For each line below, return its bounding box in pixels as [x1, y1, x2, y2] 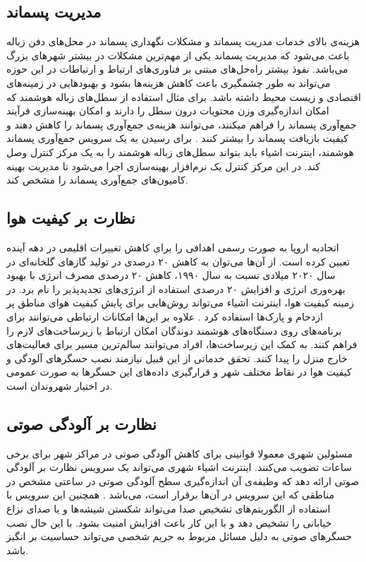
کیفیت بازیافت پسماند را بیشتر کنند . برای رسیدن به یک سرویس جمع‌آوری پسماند [6, 131, 348, 145]
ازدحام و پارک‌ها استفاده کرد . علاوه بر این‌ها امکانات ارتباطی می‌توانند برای [6, 309, 323, 323]
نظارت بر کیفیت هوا [6, 207, 135, 229]
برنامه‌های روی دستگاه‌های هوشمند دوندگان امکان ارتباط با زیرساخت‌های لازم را [6, 323, 342, 337]
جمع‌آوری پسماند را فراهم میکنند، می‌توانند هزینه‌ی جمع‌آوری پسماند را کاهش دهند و [6, 116, 357, 131]
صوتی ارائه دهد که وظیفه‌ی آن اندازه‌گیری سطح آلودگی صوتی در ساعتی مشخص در [6, 473, 360, 488]
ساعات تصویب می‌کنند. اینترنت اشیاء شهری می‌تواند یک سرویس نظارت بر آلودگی [6, 460, 352, 474]
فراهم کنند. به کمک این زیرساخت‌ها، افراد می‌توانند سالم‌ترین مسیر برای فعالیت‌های [6, 337, 358, 352]
